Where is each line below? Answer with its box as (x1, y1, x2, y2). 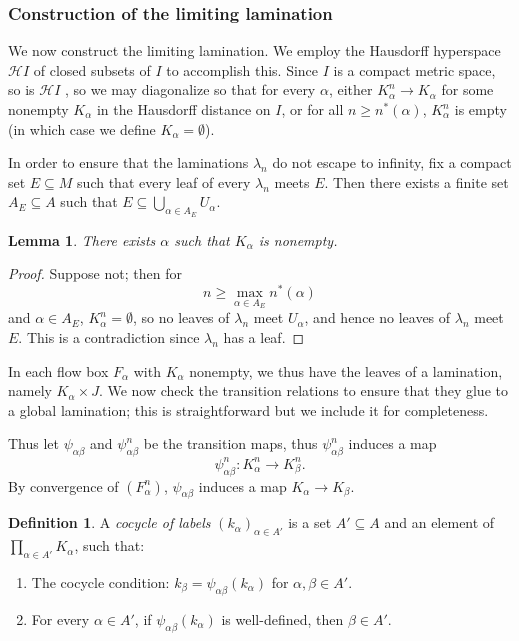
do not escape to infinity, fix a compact (272, 152, 512, 173)
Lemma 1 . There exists (8, 229, 156, 250)
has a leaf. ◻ (223, 327, 305, 348)
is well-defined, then (221, 608, 344, 629)
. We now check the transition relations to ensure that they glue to (98, 380, 508, 401)
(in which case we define (8, 118, 156, 139)
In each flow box (8, 360, 109, 381)
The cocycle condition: (31, 571, 170, 592)
